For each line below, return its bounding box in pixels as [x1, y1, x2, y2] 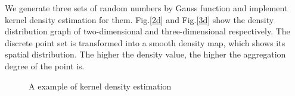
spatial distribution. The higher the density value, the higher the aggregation [5, 48, 286, 60]
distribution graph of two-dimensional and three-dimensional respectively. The [5, 25, 290, 37]
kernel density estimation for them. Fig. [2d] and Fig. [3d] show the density [5, 13, 274, 25]
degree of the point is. [5, 59, 85, 72]
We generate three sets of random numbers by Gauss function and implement [5, 2, 288, 14]
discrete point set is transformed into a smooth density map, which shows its [5, 36, 285, 49]
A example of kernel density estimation [29, 79, 172, 92]
